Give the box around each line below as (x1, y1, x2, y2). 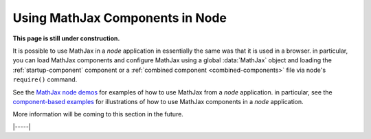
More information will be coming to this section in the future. (12, 110, 183, 118)
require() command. (12, 75, 78, 84)
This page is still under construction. (12, 34, 120, 42)
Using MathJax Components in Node (12, 10, 227, 25)
